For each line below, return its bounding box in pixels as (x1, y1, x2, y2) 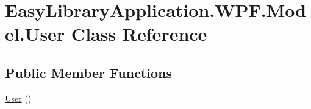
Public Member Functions (5, 63, 172, 82)
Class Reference (71, 21, 207, 46)
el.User (5, 21, 65, 46)
